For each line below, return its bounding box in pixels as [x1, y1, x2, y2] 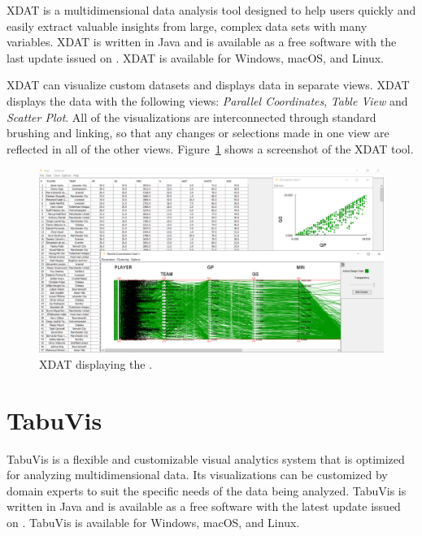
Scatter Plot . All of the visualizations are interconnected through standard [7, 108, 376, 125]
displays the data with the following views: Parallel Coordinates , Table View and [7, 92, 408, 109]
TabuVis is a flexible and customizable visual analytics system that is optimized [7, 450, 405, 467]
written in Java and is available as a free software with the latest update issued [7, 498, 401, 515]
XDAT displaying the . [39, 355, 153, 372]
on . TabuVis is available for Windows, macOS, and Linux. [7, 513, 300, 530]
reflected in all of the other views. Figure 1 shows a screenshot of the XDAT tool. [7, 140, 414, 157]
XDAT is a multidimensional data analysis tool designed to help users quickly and [7, 2, 416, 18]
